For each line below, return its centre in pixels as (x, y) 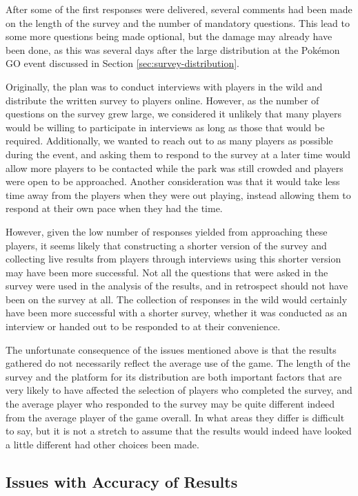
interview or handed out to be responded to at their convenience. (143, 326)
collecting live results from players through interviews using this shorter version (173, 259)
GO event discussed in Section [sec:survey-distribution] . (122, 63)
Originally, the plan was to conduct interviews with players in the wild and (164, 86)
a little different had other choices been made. (102, 444)
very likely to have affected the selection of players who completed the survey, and (179, 390)
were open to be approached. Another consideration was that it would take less (173, 181)
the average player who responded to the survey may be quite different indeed (170, 404)
